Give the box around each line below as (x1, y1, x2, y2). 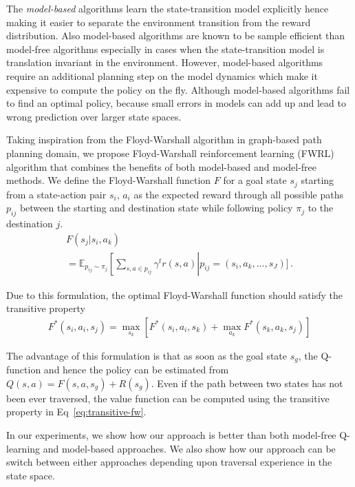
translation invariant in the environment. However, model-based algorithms (6, 55, 323, 70)
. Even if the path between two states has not (151, 375, 343, 390)
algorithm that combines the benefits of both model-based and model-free (6, 159, 317, 174)
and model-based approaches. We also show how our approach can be (43, 441, 336, 455)
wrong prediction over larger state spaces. (6, 109, 182, 123)
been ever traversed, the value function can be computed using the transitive (6, 391, 330, 405)
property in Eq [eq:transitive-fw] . (6, 404, 147, 419)
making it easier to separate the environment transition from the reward (6, 14, 311, 29)
